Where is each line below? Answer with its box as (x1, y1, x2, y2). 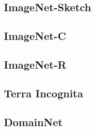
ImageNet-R (4, 56, 67, 72)
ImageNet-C (4, 28, 67, 43)
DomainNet (4, 114, 63, 129)
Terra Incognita (4, 85, 83, 100)
